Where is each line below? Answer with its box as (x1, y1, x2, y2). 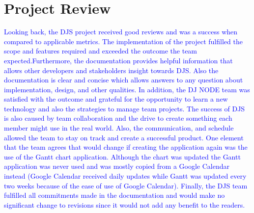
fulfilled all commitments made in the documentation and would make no (4, 190, 225, 200)
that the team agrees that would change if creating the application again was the (4, 142, 248, 152)
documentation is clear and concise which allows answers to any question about (4, 75, 243, 85)
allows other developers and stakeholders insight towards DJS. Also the (4, 65, 219, 75)
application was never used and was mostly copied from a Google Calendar (4, 161, 230, 171)
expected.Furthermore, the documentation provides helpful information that (4, 55, 233, 65)
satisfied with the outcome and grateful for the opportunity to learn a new (4, 94, 228, 104)
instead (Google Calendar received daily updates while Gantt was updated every (4, 171, 247, 181)
